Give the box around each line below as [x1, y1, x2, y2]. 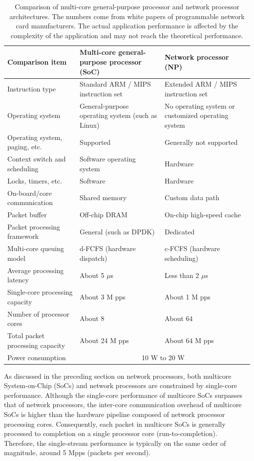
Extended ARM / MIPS [164, 79, 237, 89]
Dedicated [164, 226, 195, 236]
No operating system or [164, 100, 235, 111]
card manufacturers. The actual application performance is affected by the [16, 21, 238, 31]
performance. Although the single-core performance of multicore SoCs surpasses [4, 390, 242, 400]
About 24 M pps [79, 335, 129, 345]
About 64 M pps [164, 335, 214, 345]
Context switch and [7, 154, 66, 164]
